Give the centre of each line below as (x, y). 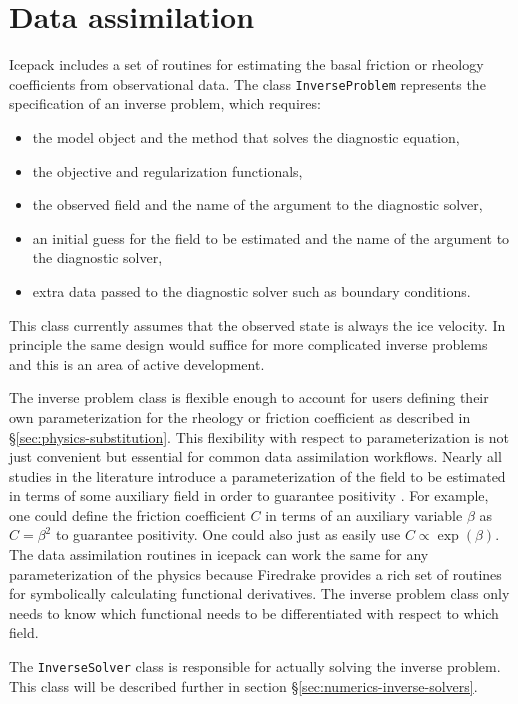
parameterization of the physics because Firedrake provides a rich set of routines (255, 573)
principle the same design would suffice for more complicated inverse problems (248, 344)
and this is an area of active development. (137, 363)
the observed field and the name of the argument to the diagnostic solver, (257, 204)
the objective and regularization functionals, (167, 170)
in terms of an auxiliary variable (364, 514)
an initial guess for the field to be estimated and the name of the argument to (271, 237)
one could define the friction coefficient (127, 514)
